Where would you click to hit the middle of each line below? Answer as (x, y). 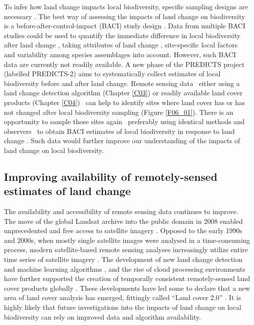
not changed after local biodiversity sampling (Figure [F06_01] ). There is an (119, 112)
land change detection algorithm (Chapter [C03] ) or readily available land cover (123, 93)
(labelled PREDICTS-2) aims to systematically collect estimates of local (112, 74)
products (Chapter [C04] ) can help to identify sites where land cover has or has (125, 102)
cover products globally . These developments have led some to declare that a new (127, 288)
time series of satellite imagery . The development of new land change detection (123, 259)
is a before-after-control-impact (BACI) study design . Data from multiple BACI (125, 26)
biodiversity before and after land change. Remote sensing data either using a (122, 83)
